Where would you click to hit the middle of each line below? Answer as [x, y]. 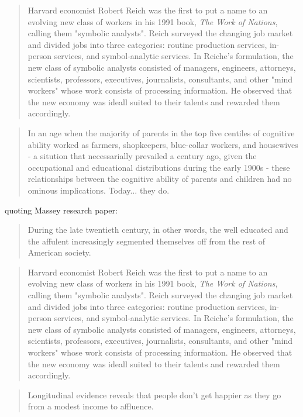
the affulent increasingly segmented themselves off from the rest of [147, 241]
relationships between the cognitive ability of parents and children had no [160, 179]
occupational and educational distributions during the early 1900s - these [159, 167]
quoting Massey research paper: [61, 210]
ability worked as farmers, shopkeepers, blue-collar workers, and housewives [163, 144]
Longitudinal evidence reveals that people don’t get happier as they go [154, 394]
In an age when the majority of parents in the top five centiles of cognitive [161, 132]
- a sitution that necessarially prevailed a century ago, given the [142, 156]
